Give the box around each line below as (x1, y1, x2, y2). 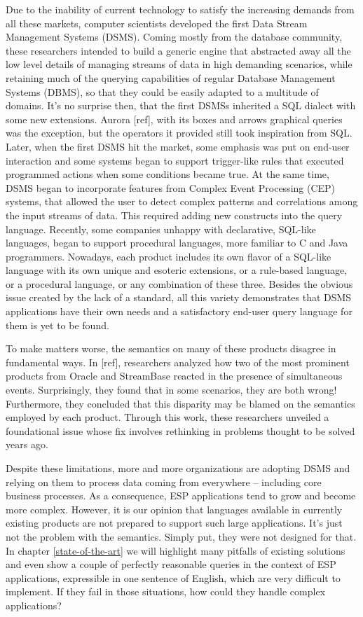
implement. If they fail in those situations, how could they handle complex (6, 584, 326, 599)
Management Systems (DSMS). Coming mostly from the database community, (6, 29, 343, 44)
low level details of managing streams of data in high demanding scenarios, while (6, 57, 352, 71)
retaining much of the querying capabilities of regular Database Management (6, 70, 336, 85)
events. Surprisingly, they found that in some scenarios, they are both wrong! (6, 382, 337, 397)
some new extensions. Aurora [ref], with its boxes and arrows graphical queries (6, 111, 343, 126)
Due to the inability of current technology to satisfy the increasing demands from (6, 2, 355, 16)
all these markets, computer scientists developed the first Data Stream (6, 15, 308, 30)
